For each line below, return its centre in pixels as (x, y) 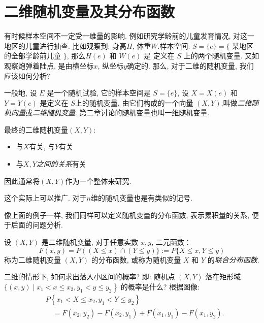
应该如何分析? (27, 75)
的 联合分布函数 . (233, 259)
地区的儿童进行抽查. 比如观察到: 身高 (65, 45)
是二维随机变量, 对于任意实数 (90, 242)
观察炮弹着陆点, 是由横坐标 (49, 65)
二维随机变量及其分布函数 (90, 11)
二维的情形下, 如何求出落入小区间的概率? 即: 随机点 (90, 277)
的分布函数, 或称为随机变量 (136, 259)
